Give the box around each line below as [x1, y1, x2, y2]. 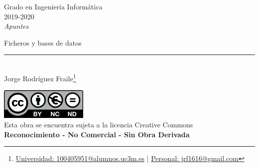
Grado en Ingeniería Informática [4, 1, 103, 11]
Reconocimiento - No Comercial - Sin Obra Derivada [4, 129, 190, 139]
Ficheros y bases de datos [4, 37, 82, 48]
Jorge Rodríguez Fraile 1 [4, 71, 76, 83]
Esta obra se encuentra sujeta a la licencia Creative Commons [4, 119, 193, 130]
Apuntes [4, 21, 29, 31]
